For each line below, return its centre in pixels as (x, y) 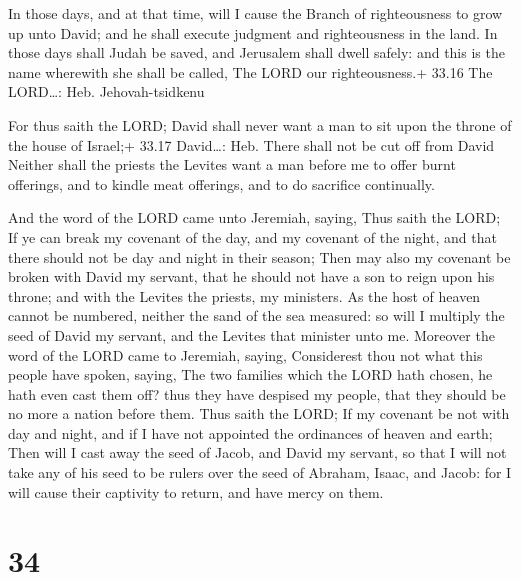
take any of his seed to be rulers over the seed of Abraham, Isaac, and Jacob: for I (260, 472)
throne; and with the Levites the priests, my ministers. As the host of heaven (244, 295)
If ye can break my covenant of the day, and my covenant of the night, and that (252, 236)
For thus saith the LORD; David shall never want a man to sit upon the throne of (260, 124)
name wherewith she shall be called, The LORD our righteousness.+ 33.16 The (250, 71)
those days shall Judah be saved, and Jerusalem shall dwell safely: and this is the (256, 52)
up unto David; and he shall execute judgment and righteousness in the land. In (253, 32)
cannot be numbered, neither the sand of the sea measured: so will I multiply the (256, 315)
